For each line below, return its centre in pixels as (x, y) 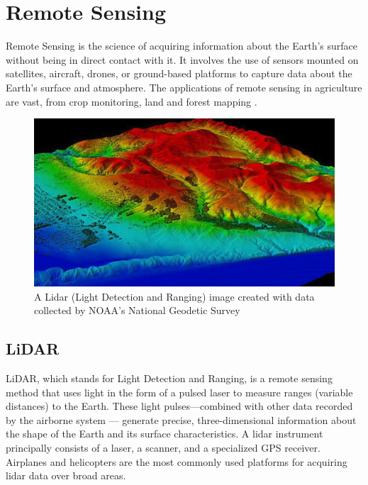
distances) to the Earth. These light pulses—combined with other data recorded (179, 406)
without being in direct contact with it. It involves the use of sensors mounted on (182, 59)
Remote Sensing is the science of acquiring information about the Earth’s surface (182, 46)
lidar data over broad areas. (66, 475)
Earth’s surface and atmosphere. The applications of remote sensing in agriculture (184, 87)
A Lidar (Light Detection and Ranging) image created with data (174, 296)
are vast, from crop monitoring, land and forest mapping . (132, 101)
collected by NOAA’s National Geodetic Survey (137, 310)
